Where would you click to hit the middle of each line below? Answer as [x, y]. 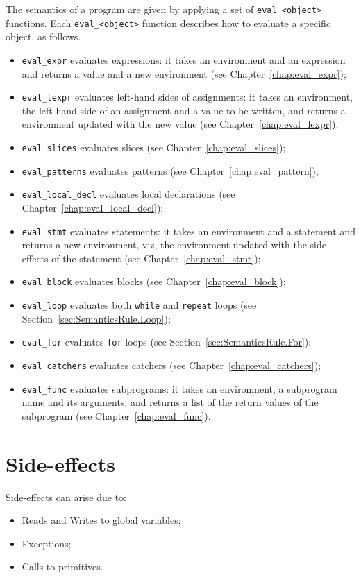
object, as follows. [43, 36]
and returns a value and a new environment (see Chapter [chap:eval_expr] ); [184, 73]
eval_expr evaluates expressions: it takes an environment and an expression [184, 59]
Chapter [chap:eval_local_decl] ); [93, 207]
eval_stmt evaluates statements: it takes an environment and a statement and [188, 231]
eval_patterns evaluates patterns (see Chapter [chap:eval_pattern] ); [170, 170]
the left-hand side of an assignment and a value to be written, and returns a [184, 110]
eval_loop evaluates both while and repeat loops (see [139, 305]
